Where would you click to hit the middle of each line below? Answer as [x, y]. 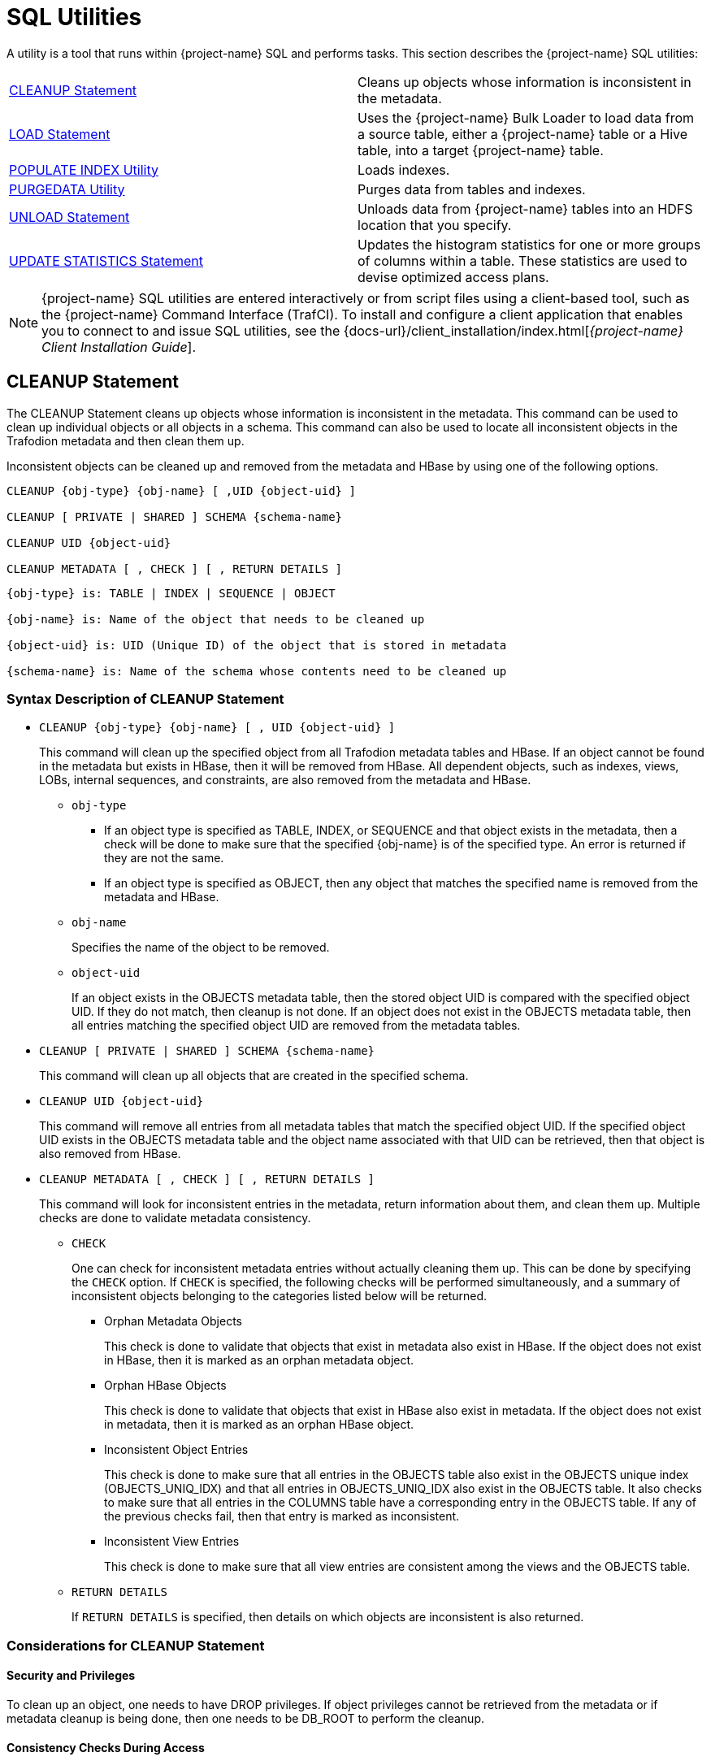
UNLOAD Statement [69, 217]
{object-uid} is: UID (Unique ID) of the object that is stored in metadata [257, 645]
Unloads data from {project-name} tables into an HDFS [525, 208]
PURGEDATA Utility [67, 189]
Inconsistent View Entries [172, 1542]
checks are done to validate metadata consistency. [175, 1218]
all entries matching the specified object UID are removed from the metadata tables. [296, 1026]
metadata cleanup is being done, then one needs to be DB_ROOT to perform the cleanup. [245, 1718]
